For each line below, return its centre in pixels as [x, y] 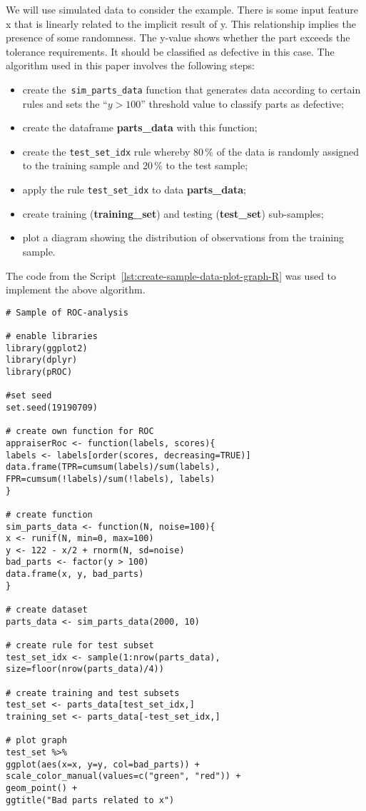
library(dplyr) [42, 360]
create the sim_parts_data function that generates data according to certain [192, 89]
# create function [49, 514]
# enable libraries [52, 336]
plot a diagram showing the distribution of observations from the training [183, 237]
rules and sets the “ [65, 103]
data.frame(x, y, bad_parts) [75, 574]
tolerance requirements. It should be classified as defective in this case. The [170, 51]
